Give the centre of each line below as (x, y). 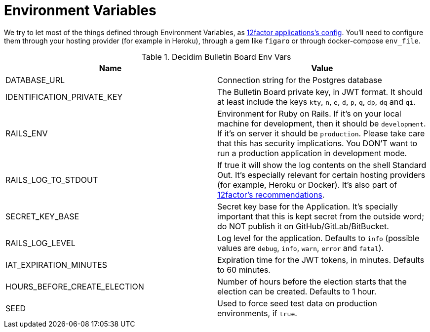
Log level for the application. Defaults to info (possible (318, 238)
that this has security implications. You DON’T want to (317, 143)
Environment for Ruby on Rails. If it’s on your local (309, 113)
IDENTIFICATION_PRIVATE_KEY (64, 97)
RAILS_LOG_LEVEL (40, 243)
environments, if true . (257, 313)
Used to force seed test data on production (297, 303)
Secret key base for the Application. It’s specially (308, 206)
